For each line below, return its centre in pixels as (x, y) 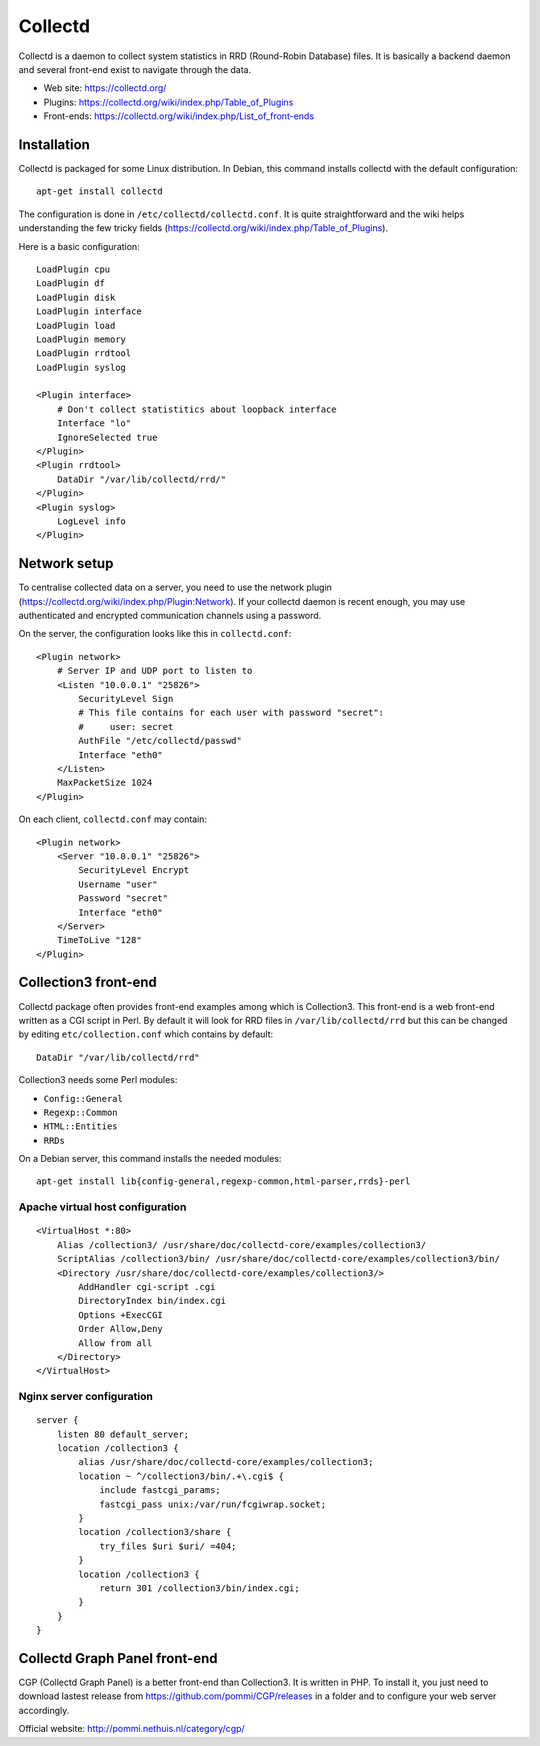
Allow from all (115, 1343)
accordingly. (44, 1710)
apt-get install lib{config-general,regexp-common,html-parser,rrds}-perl (223, 1181)
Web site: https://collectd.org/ (105, 88)
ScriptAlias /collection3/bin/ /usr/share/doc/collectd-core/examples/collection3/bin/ (278, 1259)
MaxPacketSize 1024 (104, 783)
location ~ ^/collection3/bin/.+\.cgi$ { (181, 1476)
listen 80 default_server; (123, 1434)
